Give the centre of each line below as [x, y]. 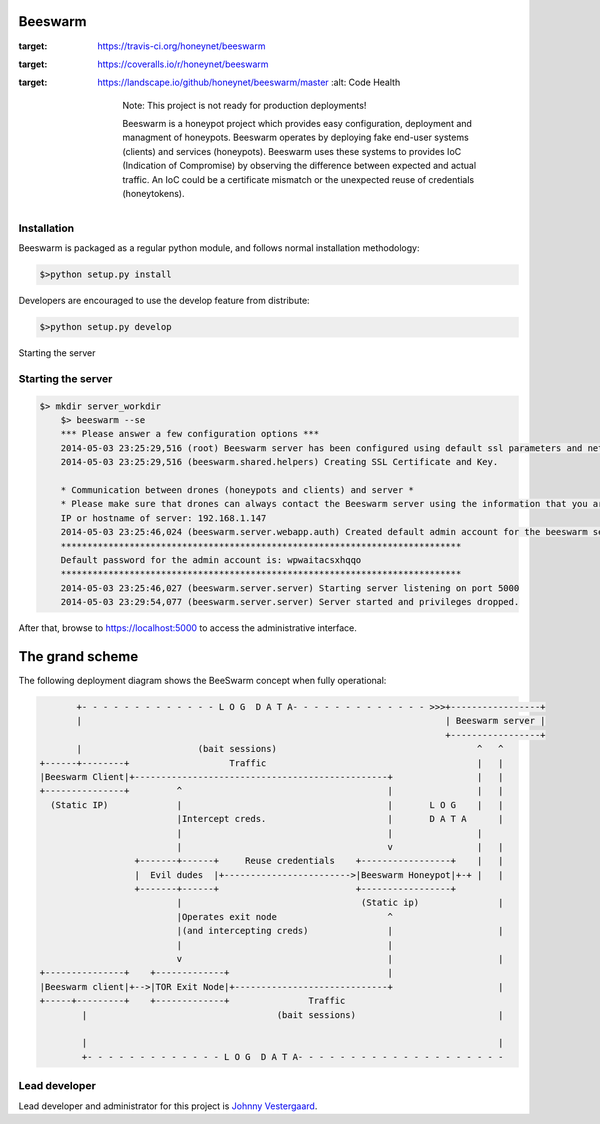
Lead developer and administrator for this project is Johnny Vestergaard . [168, 1106]
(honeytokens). [153, 194]
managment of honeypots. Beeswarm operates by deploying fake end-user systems [295, 137]
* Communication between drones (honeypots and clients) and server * [237, 490]
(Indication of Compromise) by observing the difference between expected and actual [299, 166]
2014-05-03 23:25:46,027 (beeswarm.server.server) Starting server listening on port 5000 [290, 588]
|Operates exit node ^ [285, 916]
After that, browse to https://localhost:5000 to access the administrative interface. [187, 628]
